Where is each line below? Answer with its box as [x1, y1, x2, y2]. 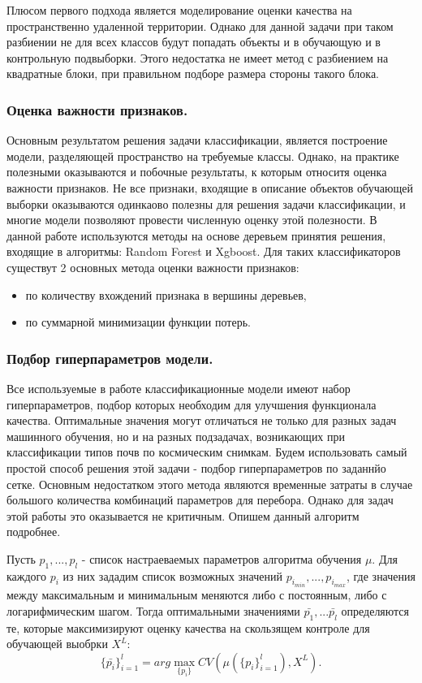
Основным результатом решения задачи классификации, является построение [6, 132, 388, 149]
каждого [6, 567, 46, 584]
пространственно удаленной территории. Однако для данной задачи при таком [6, 17, 394, 34]
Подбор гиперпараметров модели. [6, 348, 213, 368]
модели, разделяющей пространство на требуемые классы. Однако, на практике [6, 147, 399, 164]
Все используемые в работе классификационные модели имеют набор [6, 379, 351, 396]
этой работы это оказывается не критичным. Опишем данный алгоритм [6, 507, 360, 524]
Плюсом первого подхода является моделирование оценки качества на [6, 2, 352, 18]
